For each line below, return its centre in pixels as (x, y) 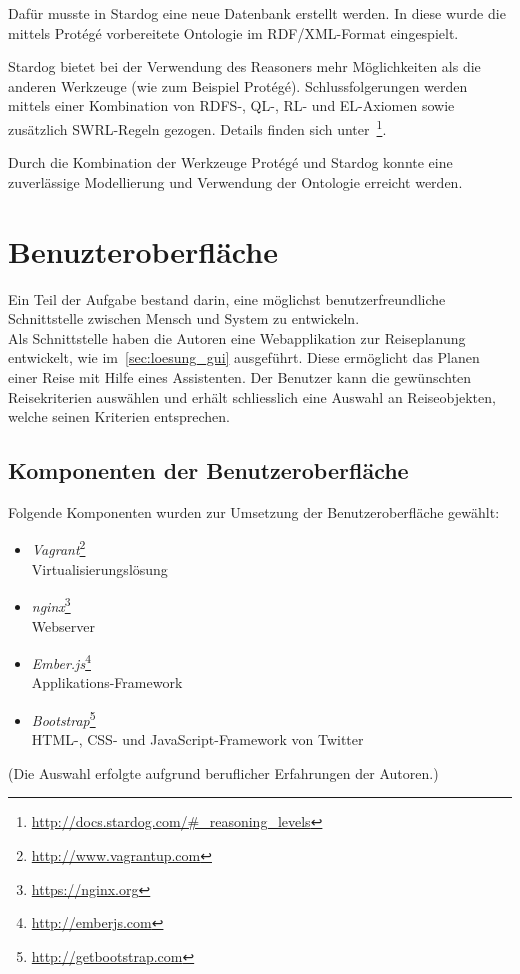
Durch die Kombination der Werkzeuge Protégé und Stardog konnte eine (230, 162)
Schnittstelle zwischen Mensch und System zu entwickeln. (184, 318)
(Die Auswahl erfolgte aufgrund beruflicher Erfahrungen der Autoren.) (223, 772)
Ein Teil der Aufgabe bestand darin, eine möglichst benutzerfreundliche (227, 298)
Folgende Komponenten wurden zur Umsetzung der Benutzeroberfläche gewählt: (254, 511)
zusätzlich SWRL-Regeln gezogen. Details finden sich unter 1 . (197, 127)
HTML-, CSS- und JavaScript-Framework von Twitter (197, 739)
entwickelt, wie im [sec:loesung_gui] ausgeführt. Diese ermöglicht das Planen (244, 357)
